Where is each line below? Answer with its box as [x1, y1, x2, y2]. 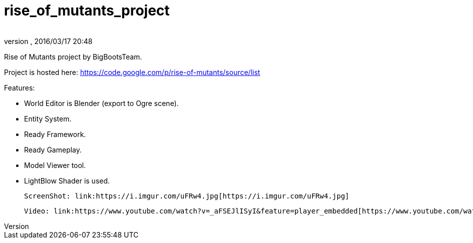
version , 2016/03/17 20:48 [4, 36, 93, 45]
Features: [4, 83, 35, 92]
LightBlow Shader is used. [24, 176, 110, 185]
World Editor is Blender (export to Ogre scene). [24, 98, 179, 107]
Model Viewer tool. [24, 160, 86, 169]
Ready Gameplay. [24, 145, 82, 154]
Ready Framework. [24, 129, 86, 138]
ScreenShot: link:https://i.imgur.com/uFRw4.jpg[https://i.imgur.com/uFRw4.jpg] [24, 191, 350, 200]
